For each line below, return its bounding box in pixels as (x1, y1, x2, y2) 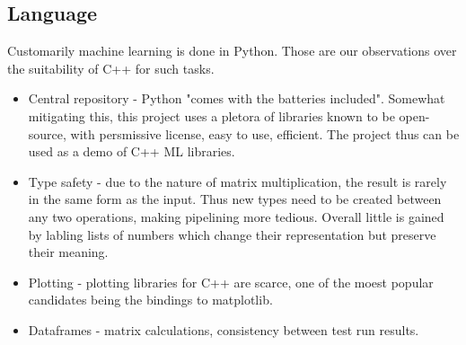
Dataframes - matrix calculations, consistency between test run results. (28, 320, 419, 339)
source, (28, 124, 66, 143)
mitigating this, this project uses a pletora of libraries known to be (28, 106, 395, 125)
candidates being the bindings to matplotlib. (28, 290, 273, 309)
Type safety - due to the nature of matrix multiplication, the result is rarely (28, 172, 447, 190)
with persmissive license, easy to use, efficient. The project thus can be (70, 124, 460, 143)
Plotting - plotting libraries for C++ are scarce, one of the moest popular (28, 272, 434, 291)
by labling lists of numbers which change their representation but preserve (28, 225, 436, 243)
